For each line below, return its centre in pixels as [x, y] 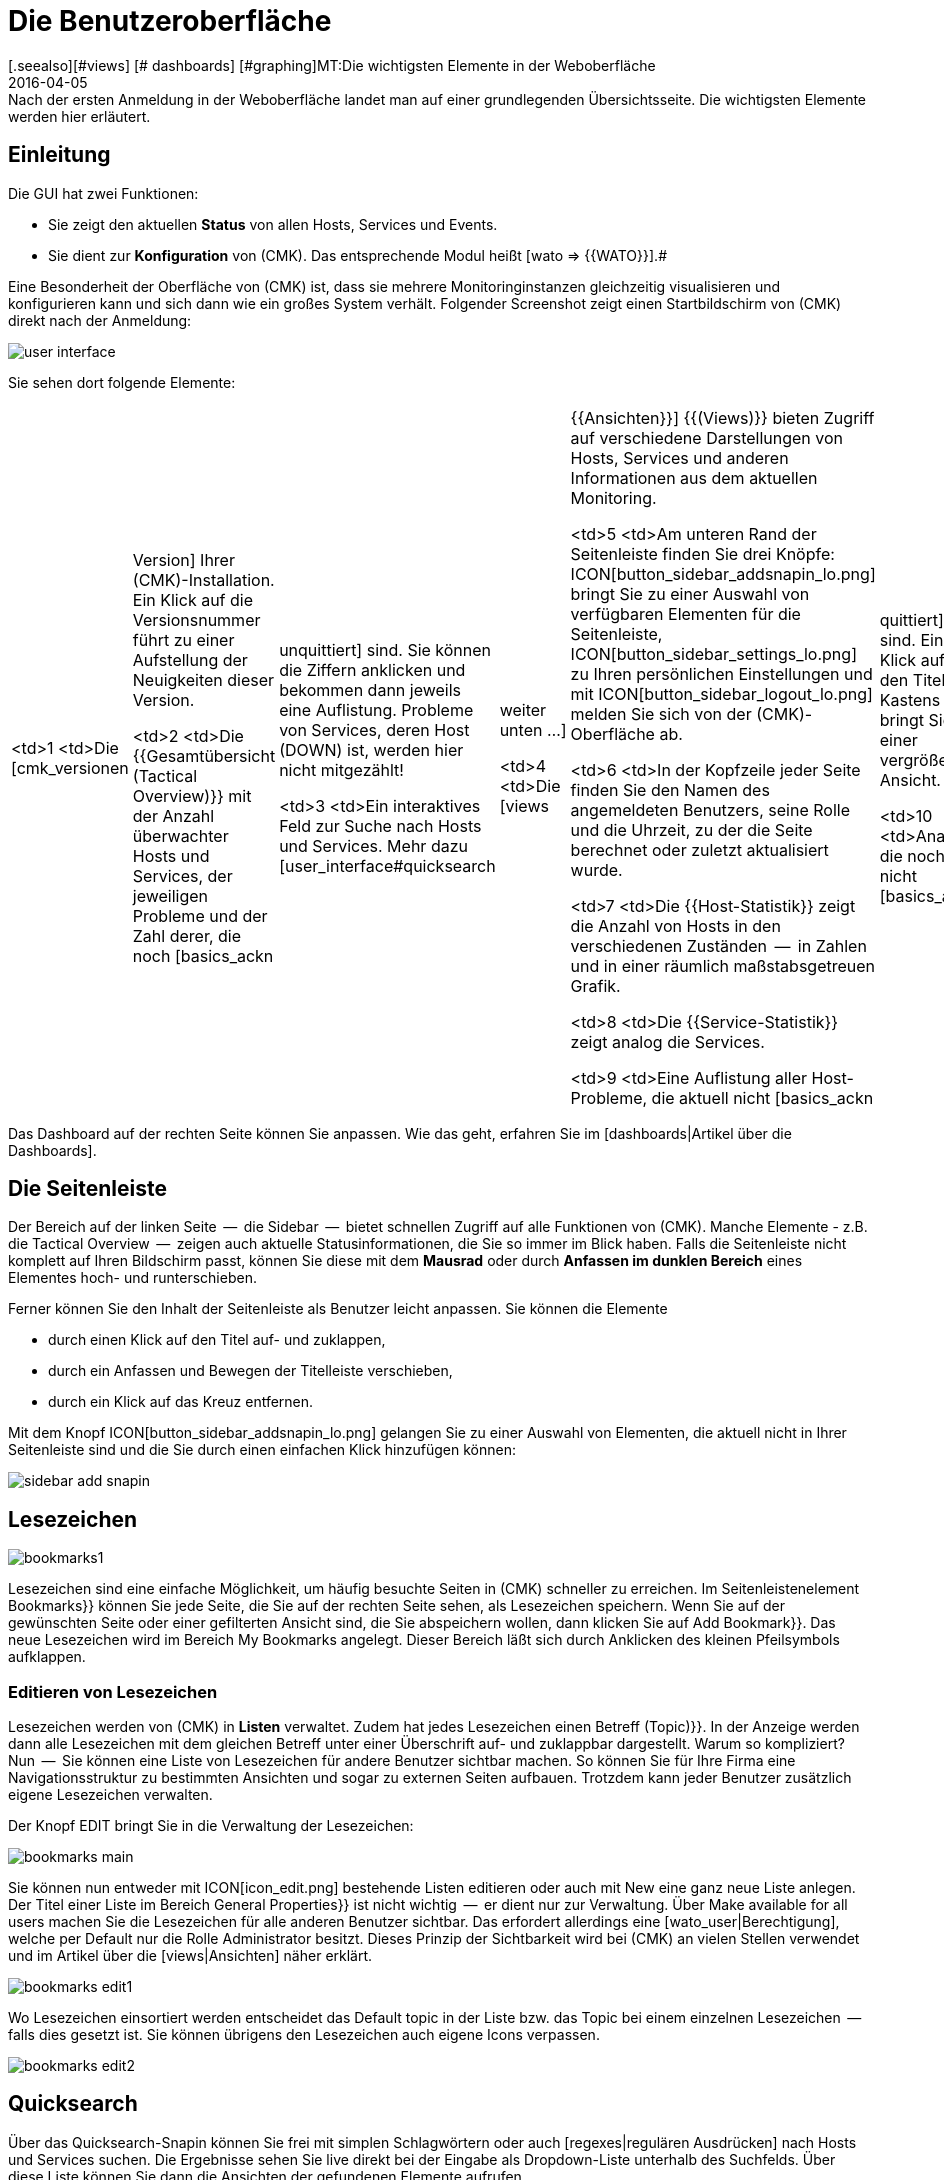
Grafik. [595, 985]
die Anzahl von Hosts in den [675, 925]
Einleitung [59, 155]
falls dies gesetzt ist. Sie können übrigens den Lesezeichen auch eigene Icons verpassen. [304, 2035]
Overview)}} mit [192, 795]
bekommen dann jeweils [370, 689]
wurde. [596, 869]
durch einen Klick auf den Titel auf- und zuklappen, [217, 1340]
